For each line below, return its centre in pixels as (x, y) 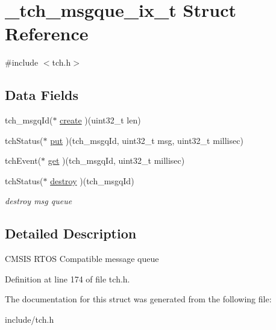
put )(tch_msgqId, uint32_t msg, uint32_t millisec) (147, 140)
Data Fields (42, 95)
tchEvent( (23, 160)
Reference (47, 33)
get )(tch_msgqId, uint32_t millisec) (116, 160)
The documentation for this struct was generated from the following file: (138, 299)
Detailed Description (71, 233)
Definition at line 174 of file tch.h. (67, 279)
